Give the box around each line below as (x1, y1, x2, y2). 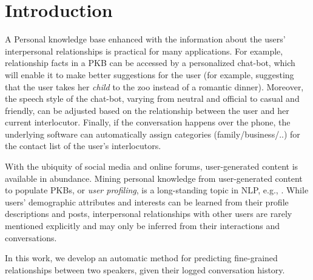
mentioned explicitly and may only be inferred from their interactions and (5, 219, 280, 232)
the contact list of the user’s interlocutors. (5, 139, 161, 152)
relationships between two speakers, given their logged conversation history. (5, 263, 285, 276)
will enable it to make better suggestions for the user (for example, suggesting (5, 68, 294, 81)
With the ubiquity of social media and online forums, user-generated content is (5, 160, 298, 173)
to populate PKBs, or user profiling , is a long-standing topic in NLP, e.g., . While (5, 184, 309, 196)
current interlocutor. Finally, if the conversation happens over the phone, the (5, 116, 291, 128)
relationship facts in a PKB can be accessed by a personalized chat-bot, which (5, 56, 295, 69)
